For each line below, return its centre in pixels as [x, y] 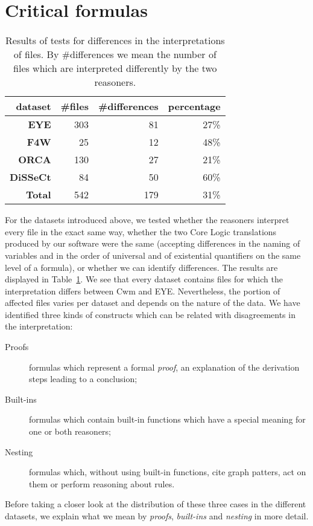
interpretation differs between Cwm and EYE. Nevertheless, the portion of [143, 291]
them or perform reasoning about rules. [102, 483]
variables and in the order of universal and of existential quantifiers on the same [153, 255]
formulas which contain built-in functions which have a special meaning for [167, 419]
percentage [194, 106]
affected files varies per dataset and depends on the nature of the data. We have [153, 303]
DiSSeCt [30, 177]
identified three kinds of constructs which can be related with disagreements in [150, 314]
